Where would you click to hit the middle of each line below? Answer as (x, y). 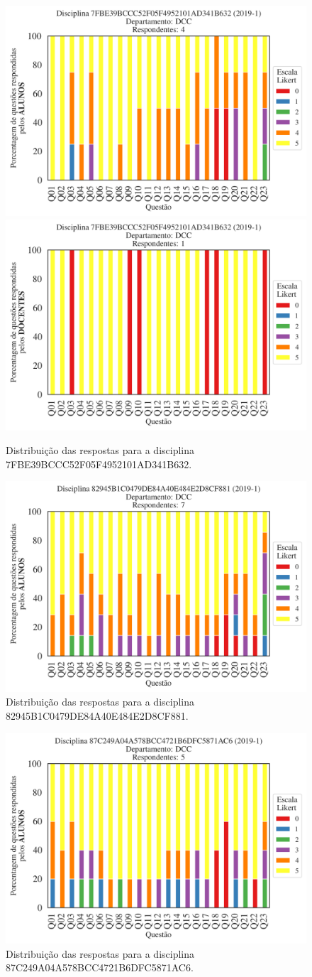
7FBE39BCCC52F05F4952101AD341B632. (99, 464)
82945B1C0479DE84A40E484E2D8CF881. (97, 715)
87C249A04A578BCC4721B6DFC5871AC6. (100, 967)
